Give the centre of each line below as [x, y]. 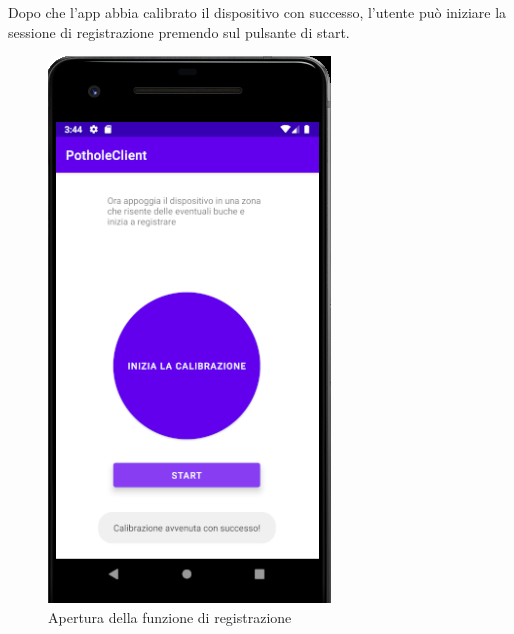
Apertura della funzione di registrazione [170, 616]
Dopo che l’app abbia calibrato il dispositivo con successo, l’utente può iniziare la [257, 12]
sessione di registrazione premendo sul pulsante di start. [179, 31]
